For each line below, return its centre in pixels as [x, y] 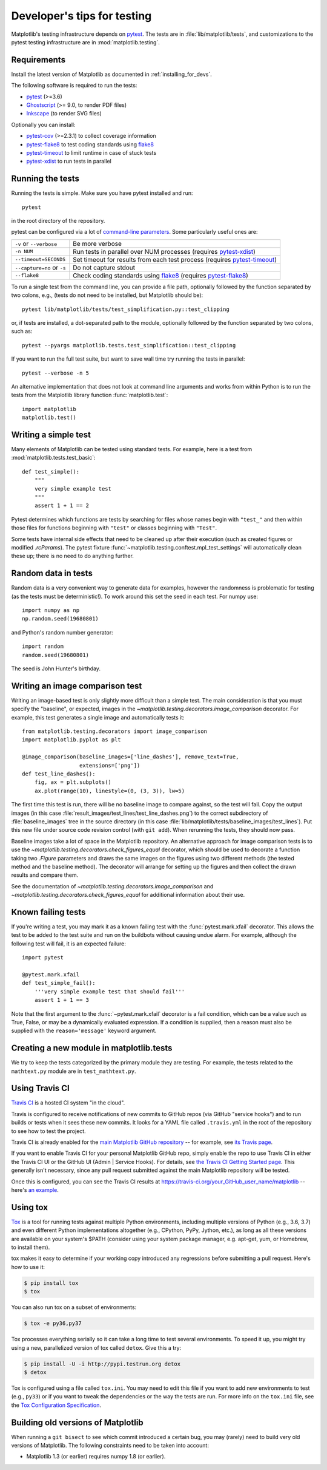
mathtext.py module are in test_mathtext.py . [74, 1071]
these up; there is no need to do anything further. [73, 556]
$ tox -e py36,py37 [53, 1323]
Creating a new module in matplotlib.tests [92, 1048]
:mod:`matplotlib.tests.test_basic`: [54, 458]
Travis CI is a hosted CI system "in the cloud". [68, 1103]
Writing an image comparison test [77, 686]
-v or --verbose [36, 243]
